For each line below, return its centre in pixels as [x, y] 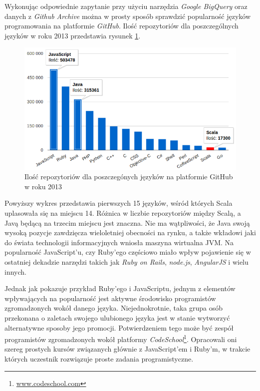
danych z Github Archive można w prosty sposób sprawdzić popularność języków [128, 16]
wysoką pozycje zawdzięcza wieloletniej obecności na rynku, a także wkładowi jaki [130, 232]
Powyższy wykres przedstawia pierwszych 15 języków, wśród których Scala [119, 203]
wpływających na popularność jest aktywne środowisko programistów [110, 298]
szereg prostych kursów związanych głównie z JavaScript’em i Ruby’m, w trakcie [128, 349]
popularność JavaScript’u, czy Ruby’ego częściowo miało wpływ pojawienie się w [128, 252]
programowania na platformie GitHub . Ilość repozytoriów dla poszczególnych [122, 26]
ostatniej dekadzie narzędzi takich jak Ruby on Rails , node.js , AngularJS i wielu [127, 261]
